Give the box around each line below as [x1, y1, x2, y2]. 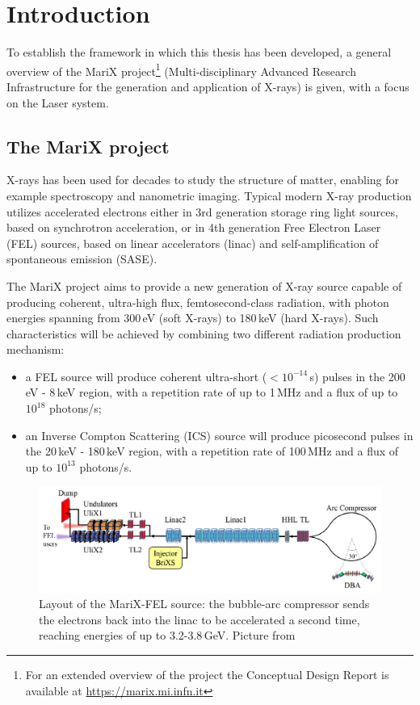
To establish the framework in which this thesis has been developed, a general [6, 44, 392, 61]
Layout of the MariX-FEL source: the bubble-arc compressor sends [39, 595, 370, 612]
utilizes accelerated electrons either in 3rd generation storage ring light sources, [6, 203, 398, 220]
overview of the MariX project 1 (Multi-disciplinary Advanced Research [6, 60, 357, 79]
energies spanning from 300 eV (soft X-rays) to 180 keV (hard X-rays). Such [6, 309, 379, 326]
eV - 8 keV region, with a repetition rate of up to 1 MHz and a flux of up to [25, 384, 398, 401]
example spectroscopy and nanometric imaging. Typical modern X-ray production [6, 187, 412, 204]
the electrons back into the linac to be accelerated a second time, [39, 611, 360, 627]
